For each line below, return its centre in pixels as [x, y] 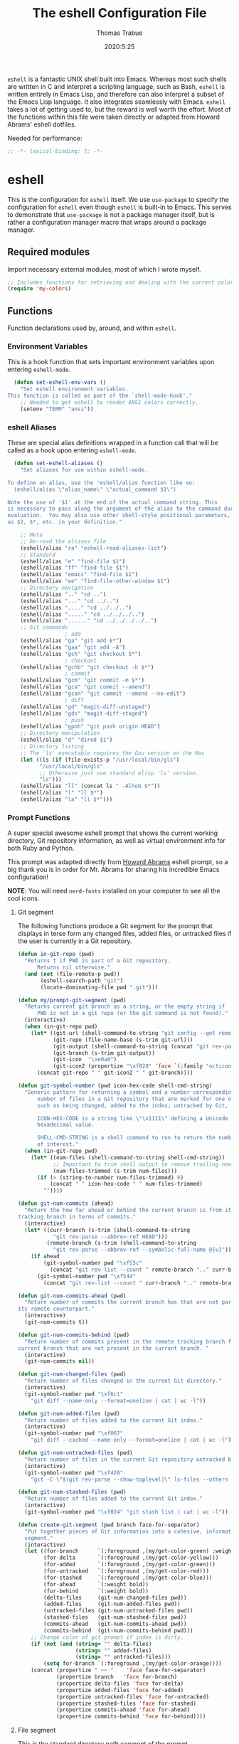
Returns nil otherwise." [74, 968]
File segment [37, 1730]
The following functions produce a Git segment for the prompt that [115, 926]
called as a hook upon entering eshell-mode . [72, 450]
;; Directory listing [52, 747]
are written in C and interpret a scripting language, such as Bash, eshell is [116, 86]
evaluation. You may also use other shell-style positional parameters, [119, 516]
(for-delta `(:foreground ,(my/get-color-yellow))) [131, 1558]
